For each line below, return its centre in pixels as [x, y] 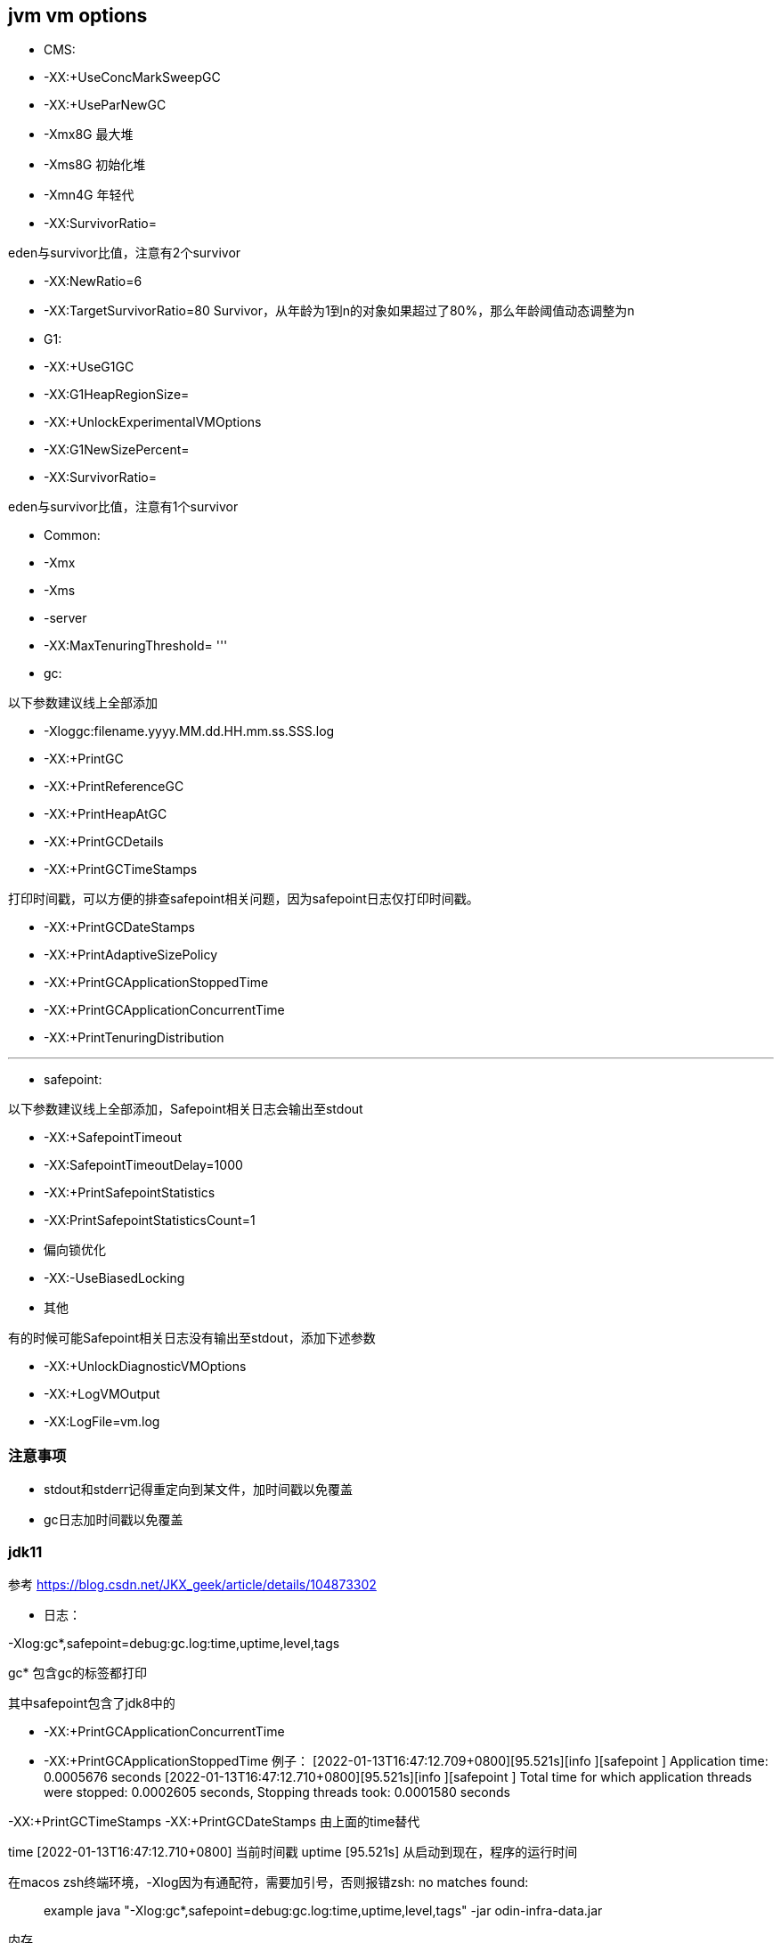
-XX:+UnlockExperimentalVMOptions [153, 422]
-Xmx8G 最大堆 [89, 135]
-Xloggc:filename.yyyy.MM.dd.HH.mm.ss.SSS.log [189, 731]
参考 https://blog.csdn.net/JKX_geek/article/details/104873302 [192, 1584]
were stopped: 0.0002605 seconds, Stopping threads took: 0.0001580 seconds [277, 1792]
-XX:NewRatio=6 [93, 282]
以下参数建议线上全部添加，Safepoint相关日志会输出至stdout [186, 1109]
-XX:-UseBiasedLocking [114, 1278]
